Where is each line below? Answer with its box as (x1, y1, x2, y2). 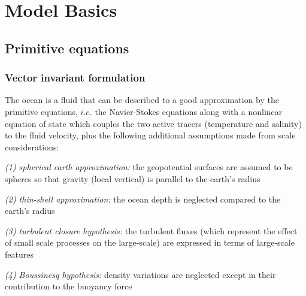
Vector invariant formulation (5, 70, 146, 85)
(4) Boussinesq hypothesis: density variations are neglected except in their (5, 268, 276, 280)
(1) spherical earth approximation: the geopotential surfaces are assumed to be (5, 161, 293, 173)
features (5, 247, 34, 260)
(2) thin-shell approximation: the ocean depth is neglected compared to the (5, 192, 281, 205)
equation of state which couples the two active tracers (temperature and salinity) (5, 117, 302, 129)
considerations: (5, 140, 59, 153)
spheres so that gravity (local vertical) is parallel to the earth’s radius (5, 172, 260, 185)
